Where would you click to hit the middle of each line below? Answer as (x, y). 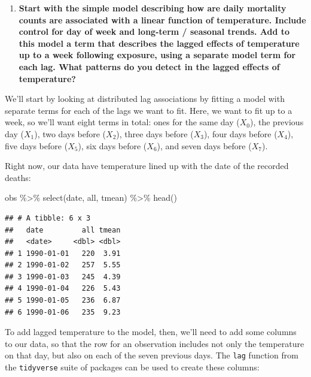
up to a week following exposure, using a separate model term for (157, 55)
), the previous (277, 122)
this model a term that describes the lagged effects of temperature (159, 43)
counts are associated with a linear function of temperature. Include (162, 19)
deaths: (18, 177)
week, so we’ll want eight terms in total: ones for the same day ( (122, 122)
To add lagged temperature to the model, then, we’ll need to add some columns (151, 332)
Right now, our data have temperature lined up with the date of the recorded (147, 166)
